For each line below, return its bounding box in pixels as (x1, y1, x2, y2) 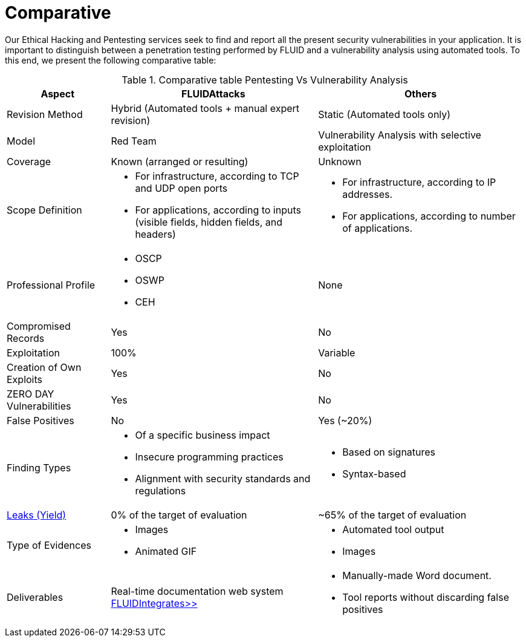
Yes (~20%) (318, 414, 372, 427)
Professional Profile (7, 278, 96, 291)
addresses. (342, 188, 393, 200)
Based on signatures (342, 445, 436, 458)
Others (404, 87, 437, 100)
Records (7, 332, 45, 344)
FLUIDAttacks (181, 87, 245, 100)
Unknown (318, 155, 362, 168)
